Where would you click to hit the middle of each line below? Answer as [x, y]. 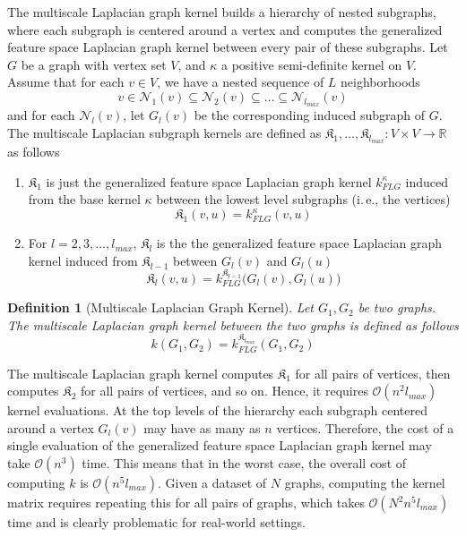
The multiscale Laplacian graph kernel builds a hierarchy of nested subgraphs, [222, 12]
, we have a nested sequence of [241, 82]
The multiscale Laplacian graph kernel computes [141, 373]
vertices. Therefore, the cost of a [365, 427]
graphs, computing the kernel [365, 482]
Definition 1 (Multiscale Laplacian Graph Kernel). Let [161, 307]
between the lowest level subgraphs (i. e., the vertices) [303, 199]
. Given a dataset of [212, 482]
